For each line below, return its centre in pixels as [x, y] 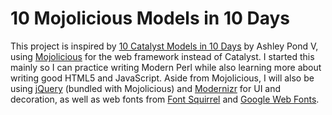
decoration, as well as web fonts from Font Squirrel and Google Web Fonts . [165, 99]
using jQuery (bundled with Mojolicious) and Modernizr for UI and [146, 88]
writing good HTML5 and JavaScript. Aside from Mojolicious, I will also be [162, 78]
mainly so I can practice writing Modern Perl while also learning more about [166, 67]
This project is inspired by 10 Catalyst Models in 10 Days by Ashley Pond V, [164, 46]
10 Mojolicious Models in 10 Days [150, 18]
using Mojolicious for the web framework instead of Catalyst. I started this [162, 56]
